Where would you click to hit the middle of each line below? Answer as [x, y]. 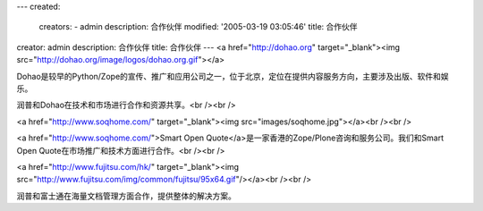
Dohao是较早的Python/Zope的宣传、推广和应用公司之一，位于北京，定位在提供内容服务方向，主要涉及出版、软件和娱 [233, 76]
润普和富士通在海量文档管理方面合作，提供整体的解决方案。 [126, 196]
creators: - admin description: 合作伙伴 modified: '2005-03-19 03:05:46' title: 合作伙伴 [198, 27]
